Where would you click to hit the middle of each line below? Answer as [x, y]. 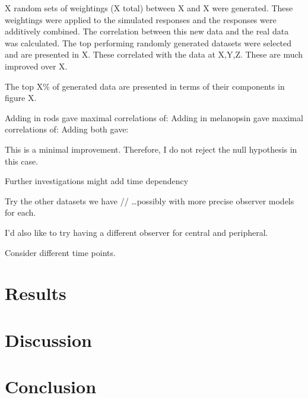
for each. [20, 212]
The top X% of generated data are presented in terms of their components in [145, 86]
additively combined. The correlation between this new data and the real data [147, 31]
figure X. [21, 98]
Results [36, 293]
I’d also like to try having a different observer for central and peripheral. [136, 232]
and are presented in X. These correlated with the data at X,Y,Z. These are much [154, 54]
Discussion [48, 339]
